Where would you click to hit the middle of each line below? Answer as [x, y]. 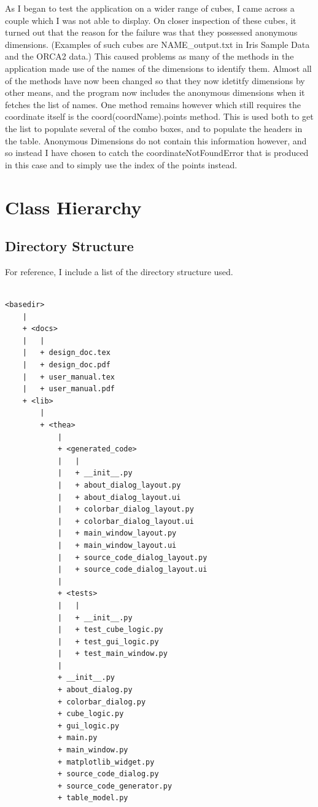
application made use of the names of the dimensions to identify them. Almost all [158, 68]
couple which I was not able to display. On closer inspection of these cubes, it [151, 20]
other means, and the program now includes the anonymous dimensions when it [155, 92]
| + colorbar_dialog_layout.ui [126, 521]
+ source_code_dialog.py [108, 774]
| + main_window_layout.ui [117, 545]
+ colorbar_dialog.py [102, 702]
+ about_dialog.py [95, 690]
